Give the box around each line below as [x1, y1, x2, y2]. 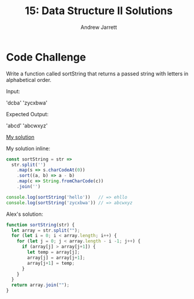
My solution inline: [6, 144, 51, 152]
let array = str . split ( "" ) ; [11, 227, 81, 234]
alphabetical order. [6, 76, 52, 83]
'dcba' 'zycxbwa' [6, 99, 48, 106]
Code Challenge [6, 50, 86, 64]
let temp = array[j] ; [27, 249, 81, 255]
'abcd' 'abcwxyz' [6, 122, 48, 129]
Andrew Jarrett [80, 24, 118, 31]
